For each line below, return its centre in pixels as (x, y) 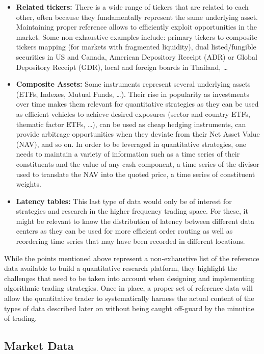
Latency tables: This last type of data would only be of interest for (124, 201)
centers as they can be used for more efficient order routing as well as (124, 231)
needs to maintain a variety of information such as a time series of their (128, 154)
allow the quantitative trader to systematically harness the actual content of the (129, 298)
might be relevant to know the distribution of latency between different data (135, 221)
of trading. (21, 318)
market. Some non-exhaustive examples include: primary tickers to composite (137, 36)
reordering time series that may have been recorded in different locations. (130, 241)
